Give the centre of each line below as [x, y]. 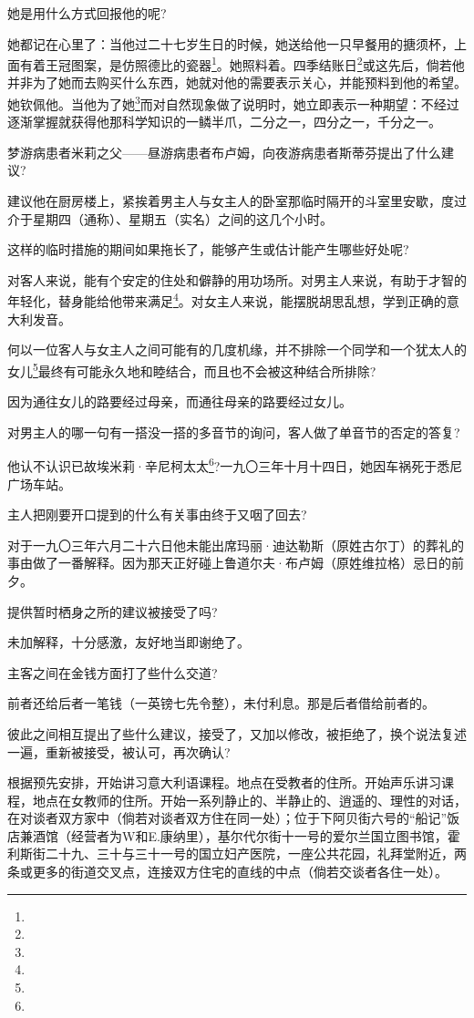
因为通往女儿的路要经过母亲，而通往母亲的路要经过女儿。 [180, 401]
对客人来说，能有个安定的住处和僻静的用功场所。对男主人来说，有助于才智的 [237, 279]
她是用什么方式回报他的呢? [87, 13]
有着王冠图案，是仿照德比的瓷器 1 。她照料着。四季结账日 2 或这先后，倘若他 [242, 63]
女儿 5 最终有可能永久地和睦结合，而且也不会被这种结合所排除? [192, 369]
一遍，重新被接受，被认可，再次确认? [119, 751]
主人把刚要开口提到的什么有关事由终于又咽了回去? [157, 514]
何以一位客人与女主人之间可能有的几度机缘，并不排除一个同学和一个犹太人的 [237, 350]
